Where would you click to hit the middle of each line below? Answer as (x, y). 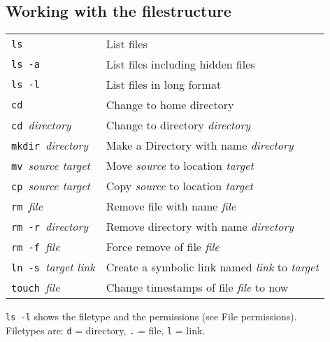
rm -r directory (50, 227)
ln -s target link (53, 267)
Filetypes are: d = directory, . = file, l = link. (106, 330)
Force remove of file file (163, 247)
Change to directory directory (178, 125)
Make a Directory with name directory (200, 145)
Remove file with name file (171, 206)
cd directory (41, 125)
